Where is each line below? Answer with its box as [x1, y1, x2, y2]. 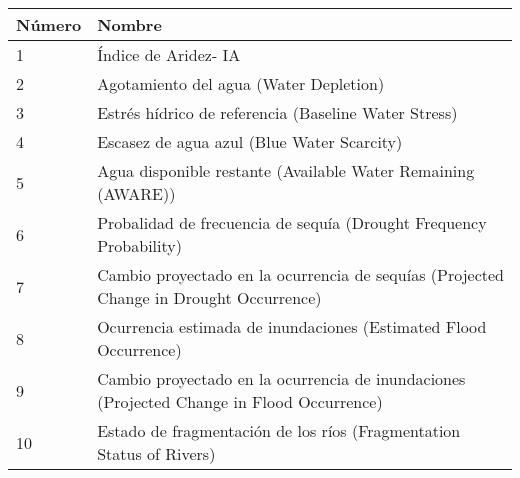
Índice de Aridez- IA [97, 43, 241, 66]
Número [16, 13, 82, 36]
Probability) [97, 234, 182, 257]
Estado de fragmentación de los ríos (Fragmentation [97, 419, 461, 442]
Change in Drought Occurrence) [97, 286, 322, 309]
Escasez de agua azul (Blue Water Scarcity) [97, 130, 403, 153]
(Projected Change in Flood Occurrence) [97, 390, 383, 413]
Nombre [97, 13, 162, 36]
